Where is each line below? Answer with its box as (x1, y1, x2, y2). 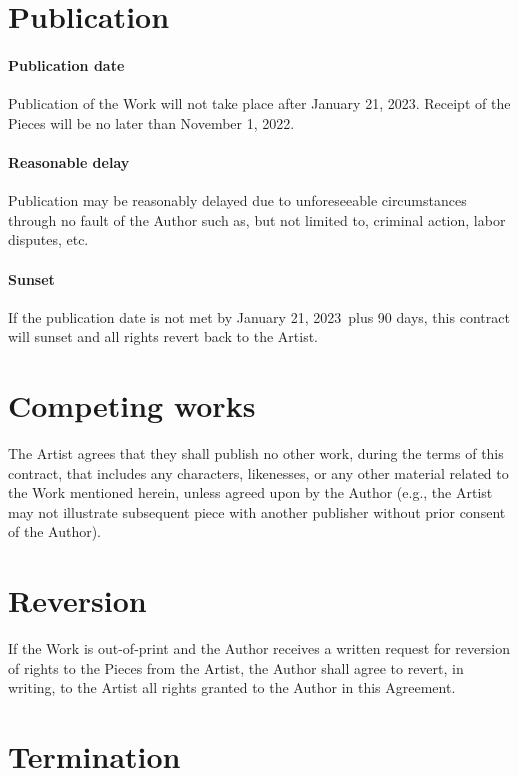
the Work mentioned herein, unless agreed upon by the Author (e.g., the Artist (8, 482, 493, 503)
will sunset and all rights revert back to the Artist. (8, 326, 319, 347)
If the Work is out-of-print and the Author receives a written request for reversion (8, 638, 510, 659)
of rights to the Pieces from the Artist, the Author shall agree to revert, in (8, 657, 464, 678)
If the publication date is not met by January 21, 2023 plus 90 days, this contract (8, 306, 510, 327)
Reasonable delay (8, 151, 130, 172)
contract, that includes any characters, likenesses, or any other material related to (8, 462, 509, 483)
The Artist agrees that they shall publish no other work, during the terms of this (8, 443, 504, 464)
